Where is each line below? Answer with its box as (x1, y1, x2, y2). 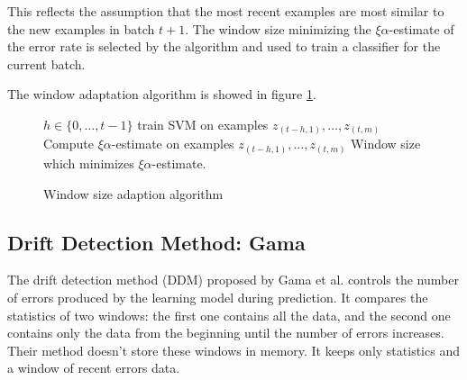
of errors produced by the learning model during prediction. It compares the (7, 287, 428, 306)
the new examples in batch (7, 19, 155, 38)
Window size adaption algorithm (43, 184, 224, 203)
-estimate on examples (111, 134, 234, 153)
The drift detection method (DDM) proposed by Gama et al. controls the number (7, 270, 459, 289)
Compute (43, 134, 94, 153)
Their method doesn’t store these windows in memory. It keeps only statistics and (7, 340, 460, 359)
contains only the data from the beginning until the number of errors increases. (7, 323, 444, 342)
